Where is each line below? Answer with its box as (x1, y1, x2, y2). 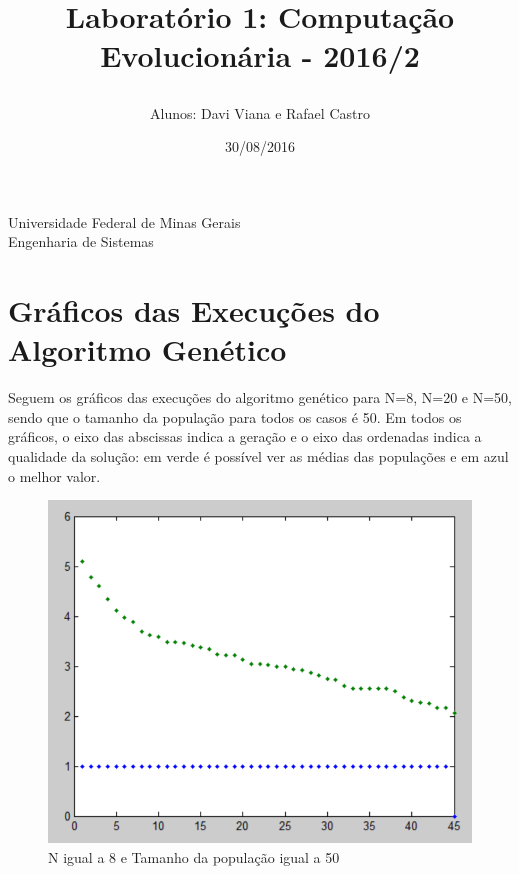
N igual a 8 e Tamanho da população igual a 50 (48, 846, 340, 867)
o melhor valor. (8, 465, 101, 486)
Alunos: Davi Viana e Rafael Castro (150, 102, 370, 123)
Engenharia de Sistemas (8, 231, 154, 252)
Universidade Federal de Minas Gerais (8, 211, 241, 232)
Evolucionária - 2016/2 (100, 35, 420, 76)
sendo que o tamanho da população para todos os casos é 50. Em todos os (8, 406, 462, 427)
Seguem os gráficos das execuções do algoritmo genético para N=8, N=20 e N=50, (8, 387, 512, 408)
